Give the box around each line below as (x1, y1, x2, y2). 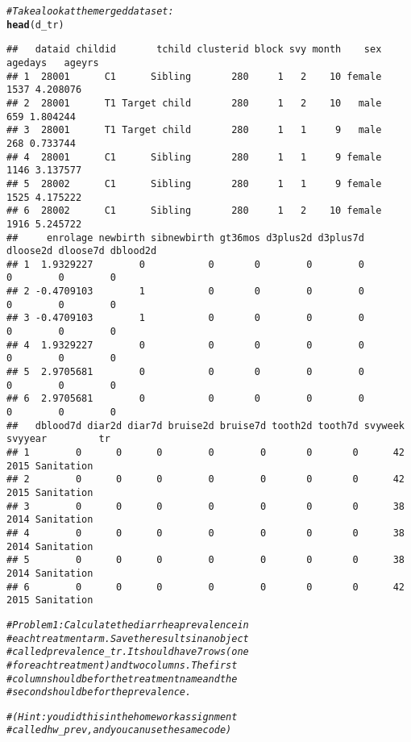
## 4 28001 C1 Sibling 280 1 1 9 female (6, 151, 382, 163)
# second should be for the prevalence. (6, 686, 192, 698)
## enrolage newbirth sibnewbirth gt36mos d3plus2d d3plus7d (6, 231, 364, 244)
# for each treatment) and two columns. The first (6, 659, 238, 671)
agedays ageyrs (6, 56, 99, 69)
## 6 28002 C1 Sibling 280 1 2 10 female (6, 205, 382, 217)
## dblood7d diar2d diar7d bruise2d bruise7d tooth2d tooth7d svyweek (6, 419, 405, 431)
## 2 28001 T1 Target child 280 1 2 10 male (6, 97, 382, 109)
